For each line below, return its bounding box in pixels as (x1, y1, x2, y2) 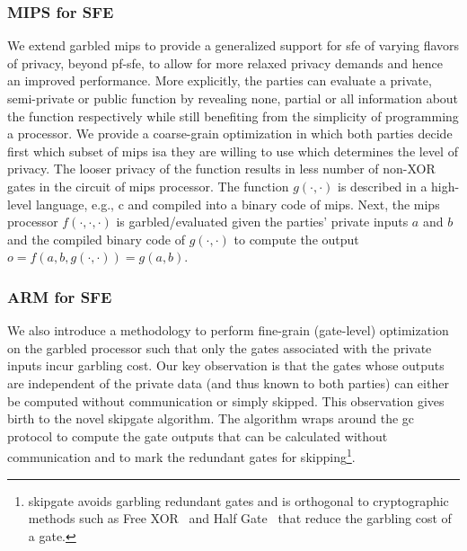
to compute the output (233, 229, 359, 248)
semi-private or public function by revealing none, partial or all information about (7, 89, 459, 107)
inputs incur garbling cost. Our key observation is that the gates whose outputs (7, 356, 445, 375)
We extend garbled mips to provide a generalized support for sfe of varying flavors (7, 36, 460, 55)
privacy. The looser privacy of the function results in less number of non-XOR (7, 159, 436, 178)
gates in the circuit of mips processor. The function (7, 176, 289, 195)
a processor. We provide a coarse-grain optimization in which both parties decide (7, 124, 453, 143)
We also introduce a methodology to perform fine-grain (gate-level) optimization (7, 321, 449, 340)
